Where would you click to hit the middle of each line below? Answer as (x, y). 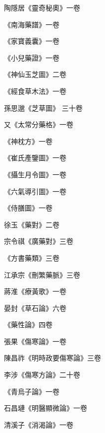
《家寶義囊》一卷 (32, 41)
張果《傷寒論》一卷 (35, 341)
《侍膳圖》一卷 (28, 208)
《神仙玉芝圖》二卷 (35, 74)
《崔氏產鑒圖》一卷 (35, 158)
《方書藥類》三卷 (32, 257)
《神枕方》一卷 (28, 141)
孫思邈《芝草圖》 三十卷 (43, 108)
